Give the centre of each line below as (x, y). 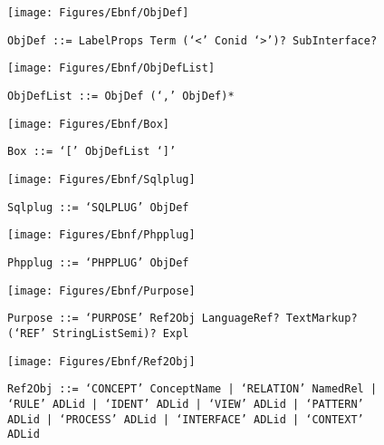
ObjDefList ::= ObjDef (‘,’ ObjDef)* (121, 96)
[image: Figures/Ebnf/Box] (88, 124)
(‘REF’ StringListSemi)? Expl (98, 333)
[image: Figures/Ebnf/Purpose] (101, 290)
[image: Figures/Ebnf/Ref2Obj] (101, 361)
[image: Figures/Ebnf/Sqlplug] (101, 179)
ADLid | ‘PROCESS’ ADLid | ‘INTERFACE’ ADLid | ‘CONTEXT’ (186, 419)
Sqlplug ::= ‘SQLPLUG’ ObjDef (98, 207)
